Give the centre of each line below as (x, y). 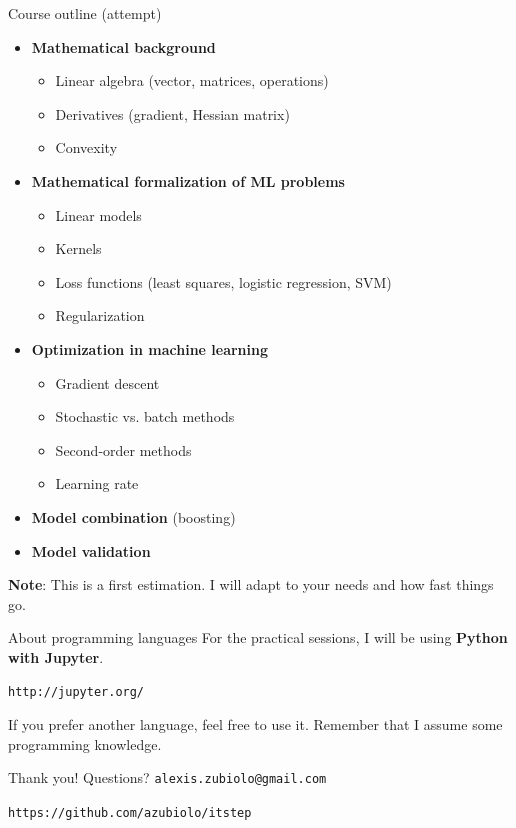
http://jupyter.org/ (76, 692)
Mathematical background (123, 46)
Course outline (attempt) (85, 13)
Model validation (91, 550)
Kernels (78, 248)
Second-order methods (123, 449)
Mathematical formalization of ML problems (188, 180)
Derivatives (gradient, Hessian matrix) (172, 113)
